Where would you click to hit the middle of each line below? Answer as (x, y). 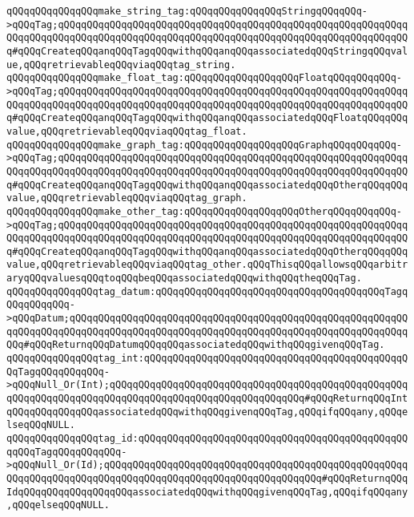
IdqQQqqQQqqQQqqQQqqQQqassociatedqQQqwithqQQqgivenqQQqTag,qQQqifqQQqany (207, 492)
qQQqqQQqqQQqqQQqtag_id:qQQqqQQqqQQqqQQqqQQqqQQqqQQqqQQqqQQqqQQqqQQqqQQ (207, 438)
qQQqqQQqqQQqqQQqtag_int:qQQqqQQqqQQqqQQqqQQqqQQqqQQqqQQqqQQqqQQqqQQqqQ (207, 359)
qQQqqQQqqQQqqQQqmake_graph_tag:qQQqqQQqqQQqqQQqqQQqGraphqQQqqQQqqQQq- (204, 145)
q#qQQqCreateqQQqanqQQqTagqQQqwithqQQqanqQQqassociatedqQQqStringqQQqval (207, 51)
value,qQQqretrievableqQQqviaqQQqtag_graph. (127, 198)
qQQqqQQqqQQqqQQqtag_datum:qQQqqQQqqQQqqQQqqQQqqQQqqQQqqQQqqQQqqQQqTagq (207, 291)
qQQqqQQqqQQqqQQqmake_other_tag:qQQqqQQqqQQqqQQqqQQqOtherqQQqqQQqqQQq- (204, 211)
